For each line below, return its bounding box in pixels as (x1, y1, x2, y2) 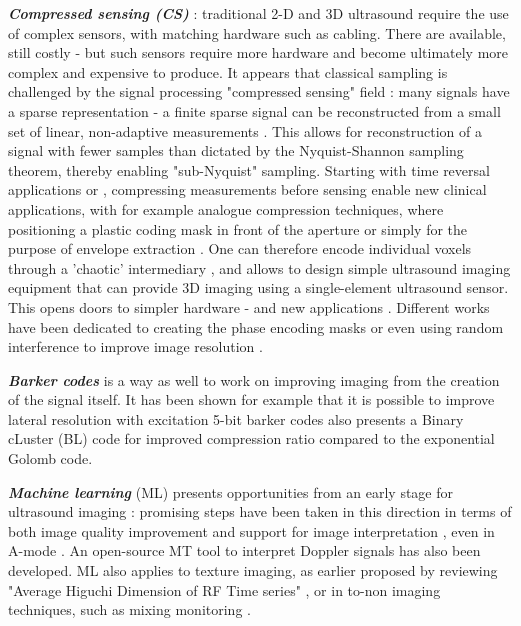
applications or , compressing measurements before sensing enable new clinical (8, 179, 487, 200)
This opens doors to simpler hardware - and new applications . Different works (8, 296, 490, 317)
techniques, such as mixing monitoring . (8, 599, 251, 620)
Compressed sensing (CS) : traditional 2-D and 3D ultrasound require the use (8, 3, 509, 23)
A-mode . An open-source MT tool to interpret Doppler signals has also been (8, 540, 481, 561)
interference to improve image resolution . (8, 336, 263, 357)
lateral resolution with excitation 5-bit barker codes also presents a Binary (8, 408, 464, 429)
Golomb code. (8, 448, 93, 469)
